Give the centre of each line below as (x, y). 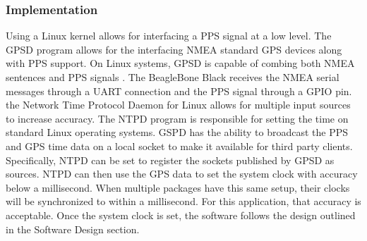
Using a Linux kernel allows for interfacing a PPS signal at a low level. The (169, 36)
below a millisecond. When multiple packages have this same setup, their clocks (178, 187)
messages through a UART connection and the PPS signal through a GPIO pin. (179, 91)
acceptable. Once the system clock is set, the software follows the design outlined (181, 215)
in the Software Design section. (73, 229)
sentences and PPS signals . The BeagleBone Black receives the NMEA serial (173, 77)
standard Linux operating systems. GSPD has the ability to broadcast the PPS (177, 132)
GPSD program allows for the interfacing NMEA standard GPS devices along (174, 49)
